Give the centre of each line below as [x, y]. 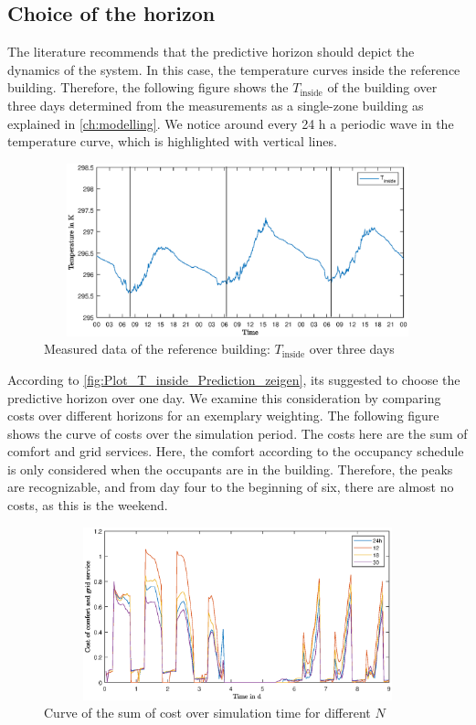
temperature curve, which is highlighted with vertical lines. [172, 141]
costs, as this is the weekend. [88, 505]
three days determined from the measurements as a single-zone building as [216, 105]
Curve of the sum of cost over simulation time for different [207, 713]
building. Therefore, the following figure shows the [148, 87]
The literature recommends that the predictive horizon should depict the [211, 52]
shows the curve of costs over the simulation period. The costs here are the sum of [238, 433]
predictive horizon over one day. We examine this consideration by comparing [224, 397]
